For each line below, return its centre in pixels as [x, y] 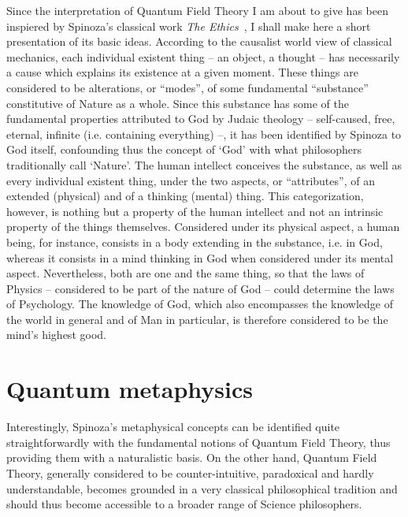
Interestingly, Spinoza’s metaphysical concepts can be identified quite [173, 427]
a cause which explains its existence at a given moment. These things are [182, 72]
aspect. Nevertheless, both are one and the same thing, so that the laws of [185, 273]
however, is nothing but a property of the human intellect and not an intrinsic [195, 211]
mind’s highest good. [56, 335]
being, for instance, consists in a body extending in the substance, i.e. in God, [195, 242]
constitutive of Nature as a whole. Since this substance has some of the [178, 103]
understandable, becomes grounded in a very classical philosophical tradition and [202, 488]
